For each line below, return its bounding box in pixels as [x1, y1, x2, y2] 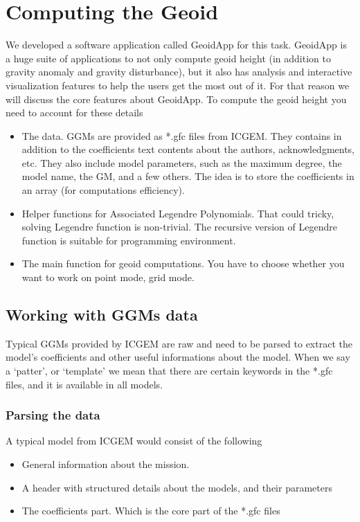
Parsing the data [6, 406, 100, 424]
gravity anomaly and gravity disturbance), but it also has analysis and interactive [6, 64, 352, 79]
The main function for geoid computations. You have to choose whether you [21, 256, 345, 271]
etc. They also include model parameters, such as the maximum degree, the [21, 155, 342, 170]
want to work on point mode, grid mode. [21, 270, 195, 285]
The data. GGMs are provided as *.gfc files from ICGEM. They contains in [21, 128, 342, 143]
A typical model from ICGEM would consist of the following [6, 433, 262, 448]
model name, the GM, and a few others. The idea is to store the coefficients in [21, 169, 354, 183]
